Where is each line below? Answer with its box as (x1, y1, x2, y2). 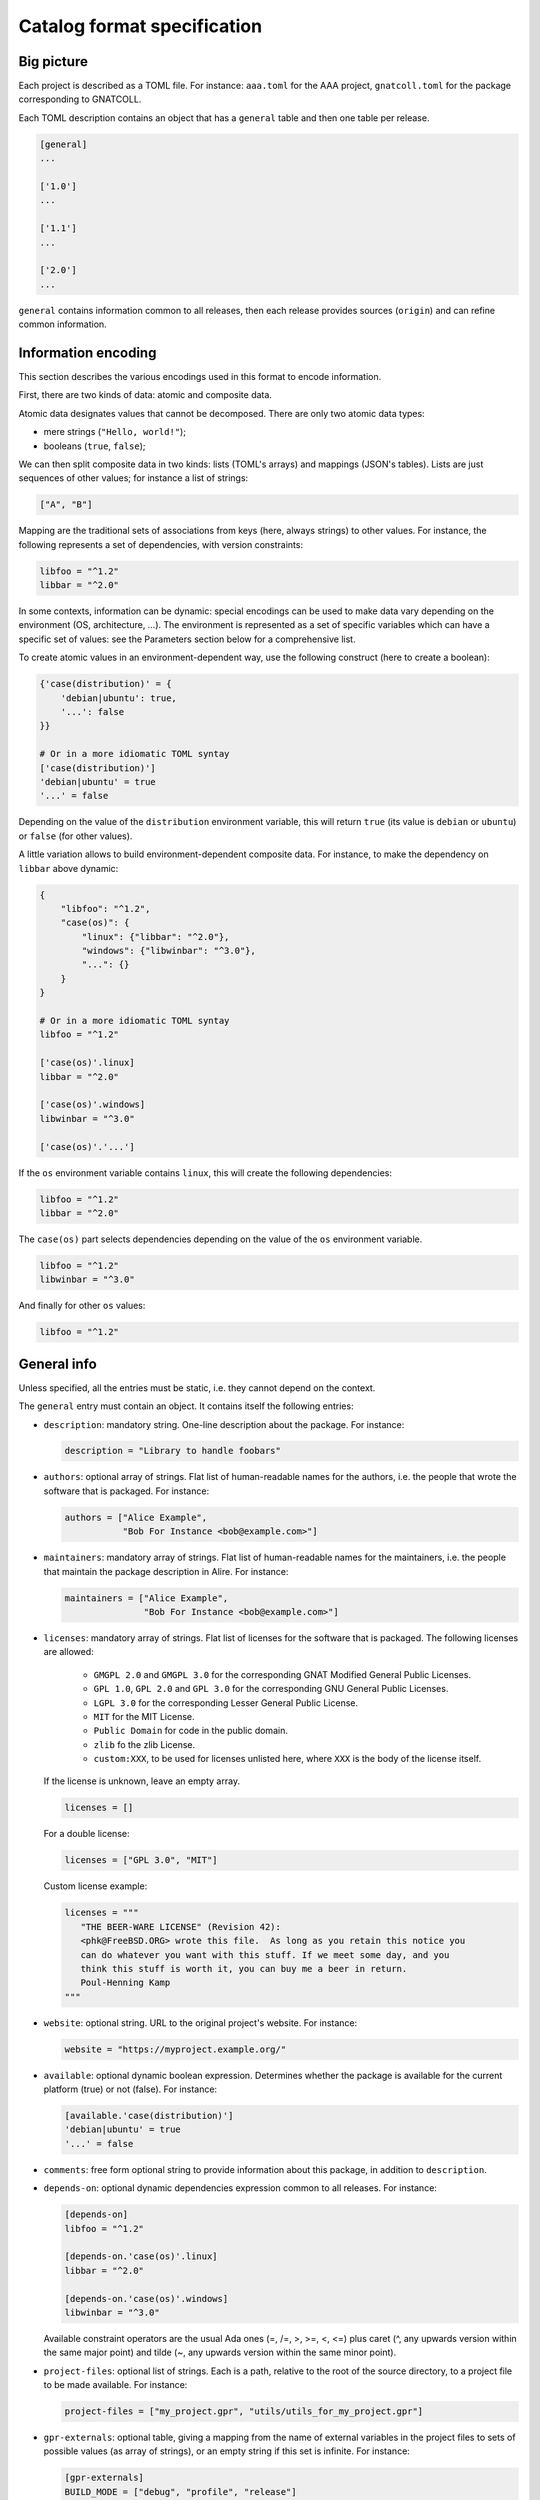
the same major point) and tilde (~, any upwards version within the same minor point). (43, 2346, 397, 2359)
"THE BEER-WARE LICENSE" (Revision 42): (80, 1921, 282, 1932)
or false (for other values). (18, 830, 133, 842)
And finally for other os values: (18, 1300, 146, 1312)
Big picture (18, 53, 89, 70)
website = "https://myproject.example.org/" (64, 2043, 287, 2055)
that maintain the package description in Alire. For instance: (43, 1565, 289, 1577)
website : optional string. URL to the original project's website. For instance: (43, 2016, 358, 2029)
